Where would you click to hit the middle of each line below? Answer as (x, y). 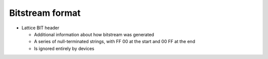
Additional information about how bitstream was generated (94, 34)
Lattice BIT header (40, 28)
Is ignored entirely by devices (64, 48)
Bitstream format (45, 13)
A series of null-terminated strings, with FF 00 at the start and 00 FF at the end (115, 42)
